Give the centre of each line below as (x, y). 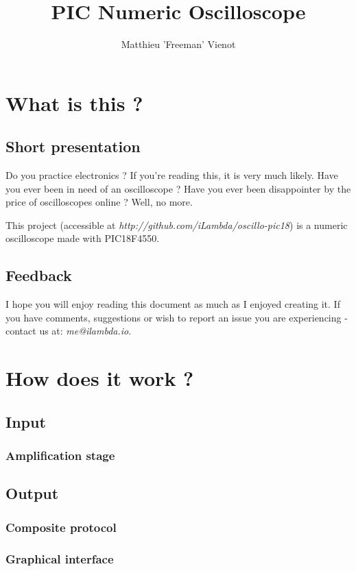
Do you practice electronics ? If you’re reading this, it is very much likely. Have (172, 175)
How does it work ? (100, 378)
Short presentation (73, 146)
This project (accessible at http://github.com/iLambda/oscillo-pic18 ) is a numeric (177, 224)
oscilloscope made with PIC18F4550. (83, 238)
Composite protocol (61, 527)
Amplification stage (60, 455)
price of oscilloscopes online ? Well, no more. (99, 202)
